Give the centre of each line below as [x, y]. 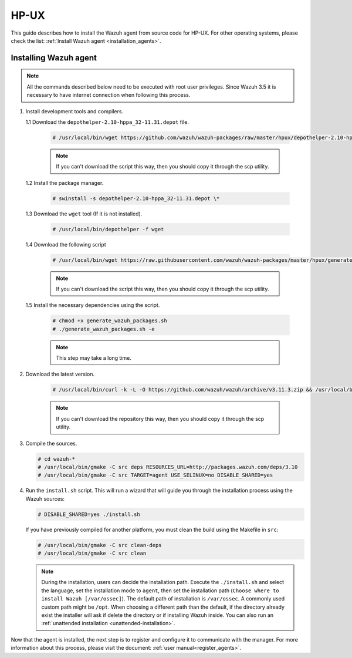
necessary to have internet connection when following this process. [109, 95]
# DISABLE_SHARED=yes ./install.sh [89, 514]
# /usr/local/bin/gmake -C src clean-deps [100, 545]
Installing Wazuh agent [54, 58]
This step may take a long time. [94, 358]
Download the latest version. [60, 374]
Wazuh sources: [45, 498]
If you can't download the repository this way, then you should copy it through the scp [160, 419]
